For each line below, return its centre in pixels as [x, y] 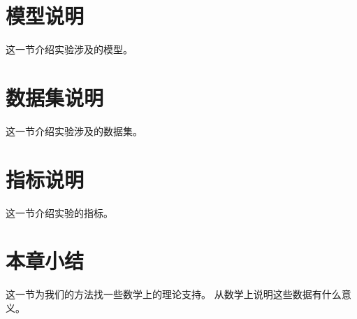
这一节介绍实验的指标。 [59, 212]
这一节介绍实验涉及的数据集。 [74, 130]
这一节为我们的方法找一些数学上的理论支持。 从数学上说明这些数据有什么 [174, 294]
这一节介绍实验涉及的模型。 [69, 49]
